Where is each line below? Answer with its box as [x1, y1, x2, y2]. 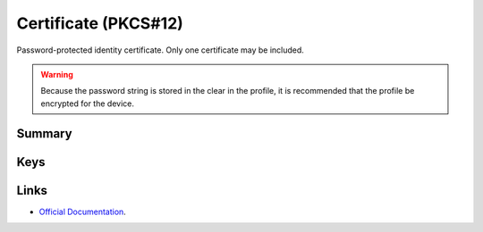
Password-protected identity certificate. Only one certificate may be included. [16, 45, 304, 55]
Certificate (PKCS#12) [16, 13, 183, 33]
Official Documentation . [38, 206, 127, 217]
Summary [16, 126, 72, 141]
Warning [40, 69, 73, 79]
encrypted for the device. [40, 98, 134, 109]
